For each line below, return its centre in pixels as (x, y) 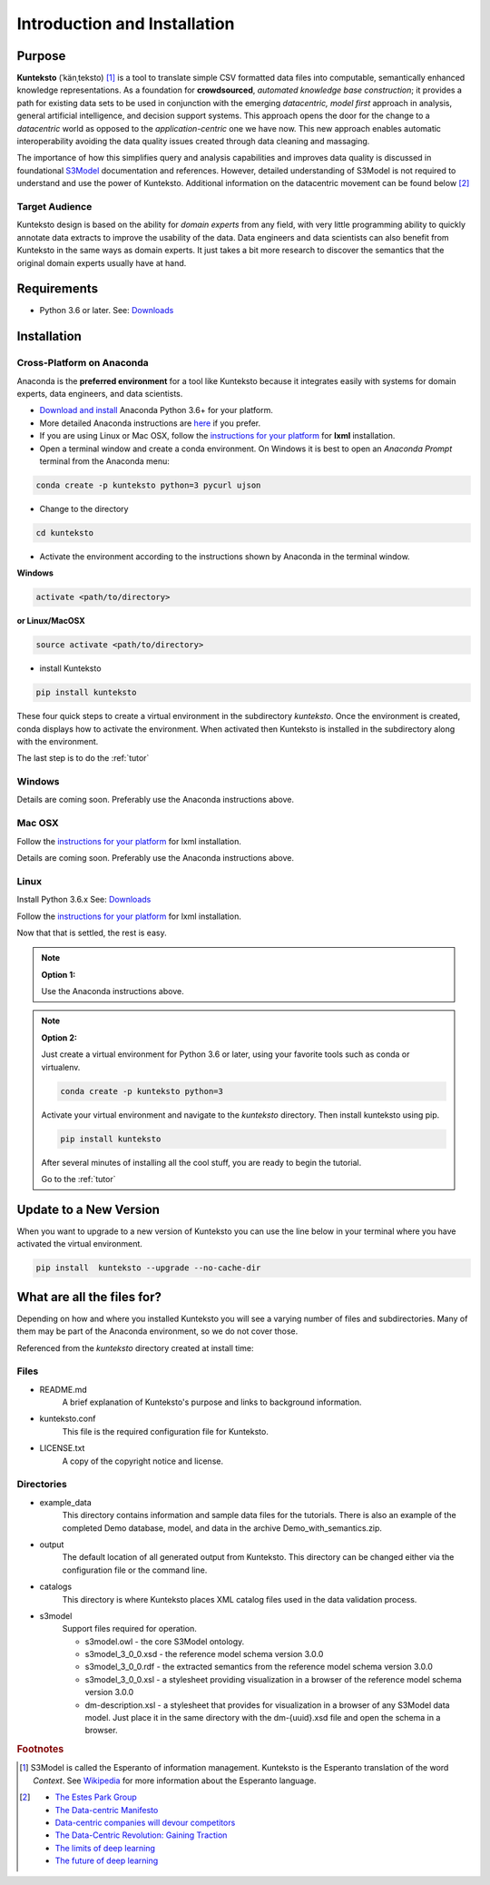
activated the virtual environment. (79, 1244)
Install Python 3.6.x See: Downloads (84, 900)
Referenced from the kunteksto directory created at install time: (135, 1347)
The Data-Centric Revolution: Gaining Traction (141, 1835)
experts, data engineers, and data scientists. (100, 393)
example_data (66, 1502)
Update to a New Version (88, 1209)
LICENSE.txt (62, 1448)
